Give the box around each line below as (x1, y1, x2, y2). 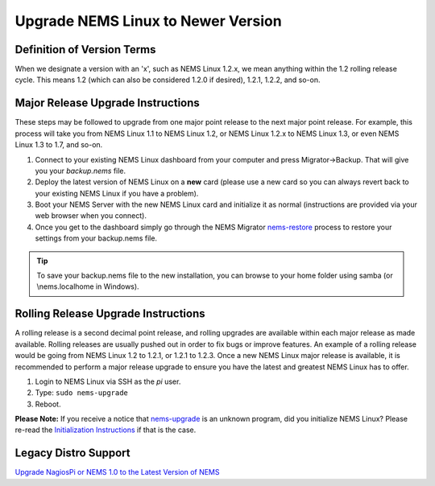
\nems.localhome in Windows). (36, 282, 140, 291)
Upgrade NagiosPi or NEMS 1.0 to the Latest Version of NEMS (14, 467, 220, 477)
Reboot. (35, 399, 61, 409)
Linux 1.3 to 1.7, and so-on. (14, 140, 103, 150)
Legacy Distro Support (14, 447, 130, 460)
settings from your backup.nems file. (35, 233, 157, 243)
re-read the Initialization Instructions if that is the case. (14, 425, 197, 435)
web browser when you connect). (35, 211, 147, 220)
